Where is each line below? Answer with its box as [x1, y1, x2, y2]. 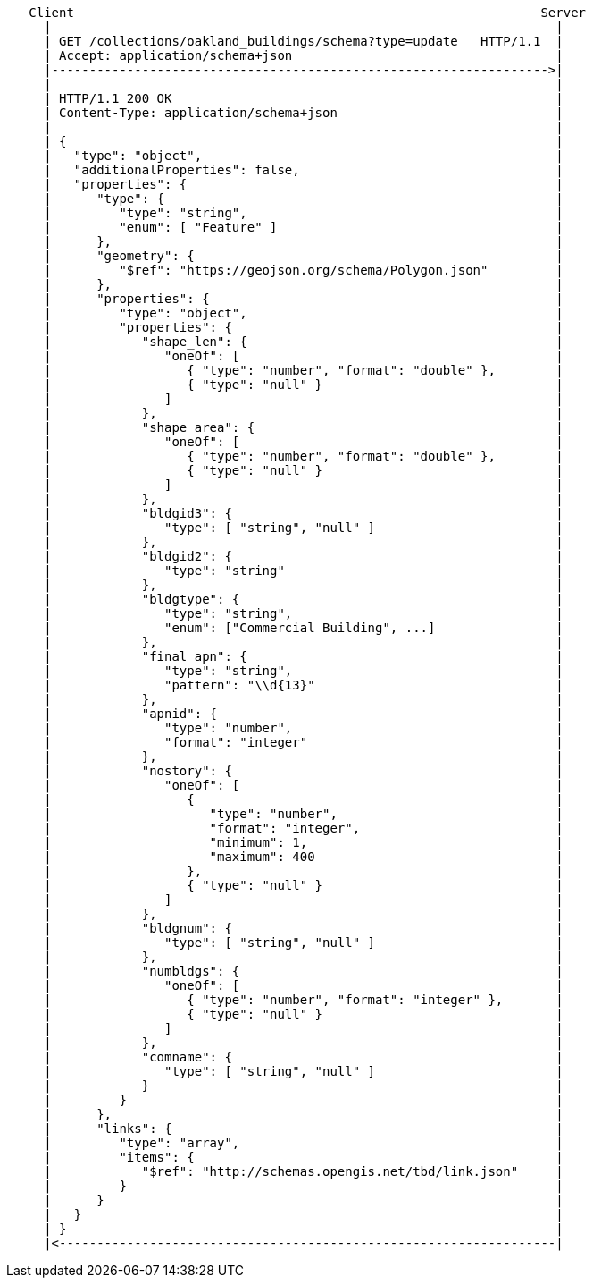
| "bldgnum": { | [44, 921, 564, 935]
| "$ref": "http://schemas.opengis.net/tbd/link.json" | [44, 1164, 564, 1179]
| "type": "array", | [44, 1136, 564, 1150]
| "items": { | [44, 1150, 564, 1164]
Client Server [29, 5, 587, 20]
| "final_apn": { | [44, 649, 564, 664]
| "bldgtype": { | [44, 592, 564, 606]
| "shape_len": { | [44, 334, 564, 349]
